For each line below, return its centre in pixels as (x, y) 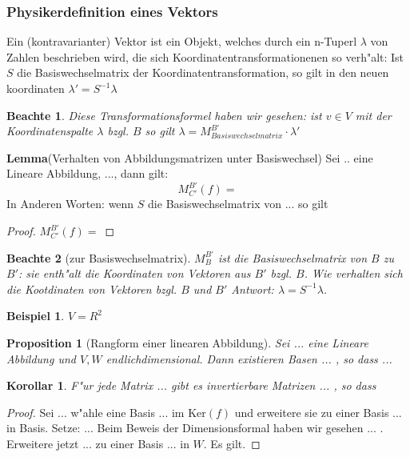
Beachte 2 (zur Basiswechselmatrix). (99, 257)
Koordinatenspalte (50, 131)
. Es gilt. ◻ (232, 443)
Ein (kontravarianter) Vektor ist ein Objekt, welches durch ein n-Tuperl (182, 41)
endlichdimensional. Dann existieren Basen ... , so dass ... (249, 358)
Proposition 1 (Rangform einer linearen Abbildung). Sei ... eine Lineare (187, 343)
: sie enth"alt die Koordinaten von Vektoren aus (135, 273)
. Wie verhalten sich (353, 273)
